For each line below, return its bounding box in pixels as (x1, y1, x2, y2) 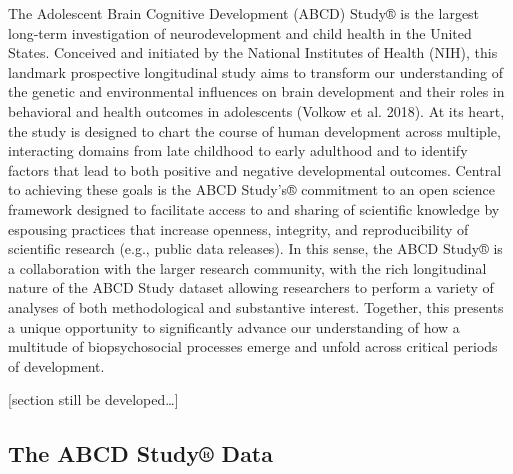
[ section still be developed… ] (8, 389, 179, 410)
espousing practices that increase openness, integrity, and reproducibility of (8, 218, 469, 239)
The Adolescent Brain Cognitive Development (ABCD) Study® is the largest (8, 3, 480, 23)
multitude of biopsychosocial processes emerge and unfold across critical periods (8, 336, 498, 357)
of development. (8, 355, 105, 376)
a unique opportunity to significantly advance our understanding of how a (8, 316, 460, 337)
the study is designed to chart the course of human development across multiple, (8, 120, 501, 141)
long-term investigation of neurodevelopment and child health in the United (8, 22, 472, 43)
